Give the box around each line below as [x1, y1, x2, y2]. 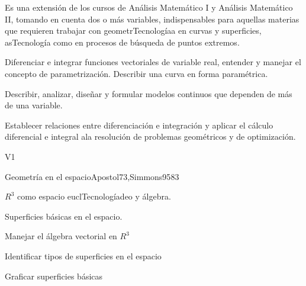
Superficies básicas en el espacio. [5, 210, 123, 222]
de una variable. [5, 99, 63, 111]
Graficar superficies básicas [5, 269, 103, 282]
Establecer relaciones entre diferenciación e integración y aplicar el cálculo [5, 118, 273, 131]
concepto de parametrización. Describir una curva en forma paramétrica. [5, 67, 268, 79]
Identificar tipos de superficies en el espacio [5, 249, 162, 262]
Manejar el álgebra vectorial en [5, 230, 117, 242]
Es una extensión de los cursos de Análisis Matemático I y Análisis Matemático [5, 1, 293, 13]
